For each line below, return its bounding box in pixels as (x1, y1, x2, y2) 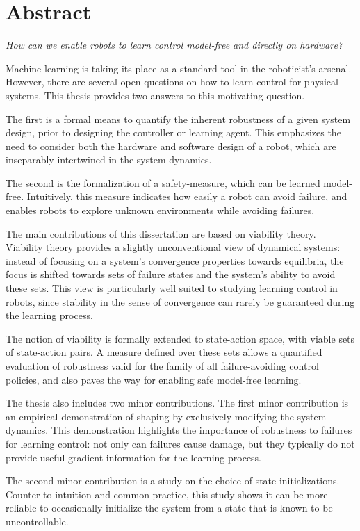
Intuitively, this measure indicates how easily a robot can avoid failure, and (26, 189, 347, 204)
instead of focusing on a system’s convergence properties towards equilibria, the (6, 253, 344, 268)
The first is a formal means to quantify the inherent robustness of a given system (6, 111, 351, 126)
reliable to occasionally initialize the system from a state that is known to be (6, 500, 333, 515)
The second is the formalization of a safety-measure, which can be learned (6, 175, 320, 190)
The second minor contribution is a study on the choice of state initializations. (6, 473, 340, 488)
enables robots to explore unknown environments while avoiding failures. (6, 203, 315, 218)
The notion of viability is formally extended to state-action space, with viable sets (6, 331, 355, 345)
